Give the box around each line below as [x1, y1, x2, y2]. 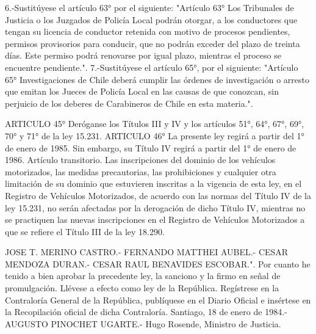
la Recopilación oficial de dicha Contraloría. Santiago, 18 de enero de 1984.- [5, 305, 287, 318]
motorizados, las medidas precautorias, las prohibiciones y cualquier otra [5, 165, 276, 178]
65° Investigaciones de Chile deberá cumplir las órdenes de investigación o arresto [5, 73, 309, 85]
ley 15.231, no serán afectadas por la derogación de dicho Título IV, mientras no [5, 201, 306, 214]
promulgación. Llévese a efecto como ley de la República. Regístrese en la [5, 281, 279, 294]
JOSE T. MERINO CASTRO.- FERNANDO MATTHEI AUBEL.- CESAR [5, 245, 289, 258]
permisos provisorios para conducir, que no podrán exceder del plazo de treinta [5, 37, 300, 49]
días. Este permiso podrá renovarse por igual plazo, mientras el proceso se [5, 49, 281, 62]
